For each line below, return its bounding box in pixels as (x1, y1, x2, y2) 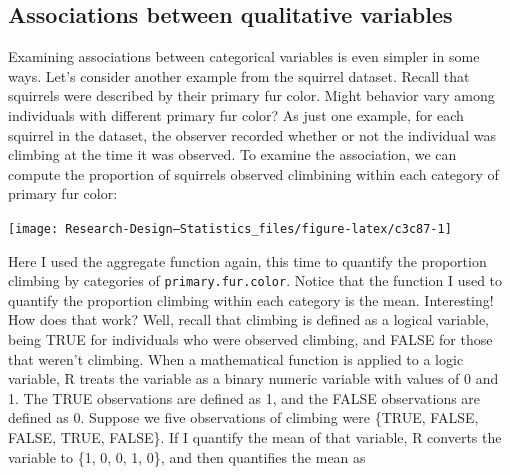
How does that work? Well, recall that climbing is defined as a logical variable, (8, 309, 489, 330)
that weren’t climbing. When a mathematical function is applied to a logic (8, 348, 464, 369)
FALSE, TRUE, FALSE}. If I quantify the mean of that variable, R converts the (8, 427, 502, 448)
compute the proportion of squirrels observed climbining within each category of (8, 163, 499, 184)
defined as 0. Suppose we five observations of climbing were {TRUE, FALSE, (8, 407, 479, 428)
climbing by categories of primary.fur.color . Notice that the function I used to (8, 270, 503, 291)
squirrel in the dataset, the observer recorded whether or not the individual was (8, 124, 496, 145)
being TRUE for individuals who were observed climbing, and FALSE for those (8, 329, 493, 350)
